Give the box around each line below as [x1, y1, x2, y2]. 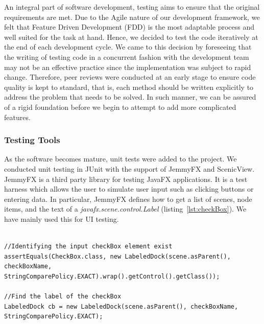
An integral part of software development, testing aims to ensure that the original [4, 2, 260, 12]
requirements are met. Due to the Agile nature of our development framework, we [4, 11, 260, 22]
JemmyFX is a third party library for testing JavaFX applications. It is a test [4, 173, 248, 184]
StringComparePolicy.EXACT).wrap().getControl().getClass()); [4, 272, 220, 280]
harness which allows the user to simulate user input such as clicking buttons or [4, 183, 254, 194]
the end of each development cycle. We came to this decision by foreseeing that [4, 41, 252, 52]
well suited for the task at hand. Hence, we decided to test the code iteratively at [4, 31, 258, 42]
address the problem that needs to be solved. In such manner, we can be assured [4, 91, 256, 102]
